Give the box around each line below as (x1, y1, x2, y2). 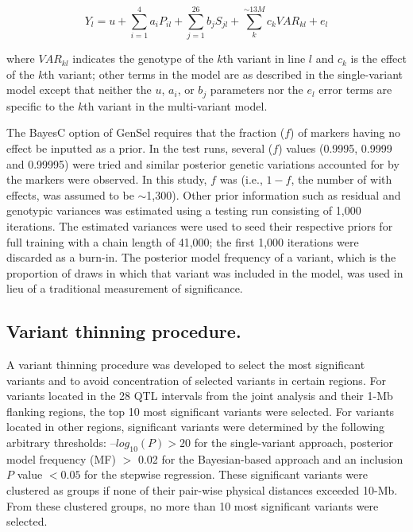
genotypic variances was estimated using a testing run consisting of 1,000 (6, 202, 361, 219)
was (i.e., (219, 171, 263, 188)
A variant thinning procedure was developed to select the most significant (6, 356, 365, 373)
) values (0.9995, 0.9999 (278, 139, 392, 156)
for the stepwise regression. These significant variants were (84, 466, 368, 483)
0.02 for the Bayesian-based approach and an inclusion (137, 450, 403, 467)
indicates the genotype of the (72, 50, 214, 67)
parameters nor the (210, 81, 303, 98)
